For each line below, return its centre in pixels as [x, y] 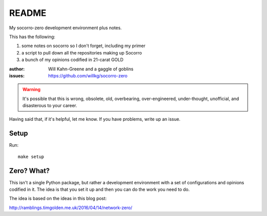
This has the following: [32, 37]
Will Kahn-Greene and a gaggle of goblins [91, 69]
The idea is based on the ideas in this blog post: [58, 199]
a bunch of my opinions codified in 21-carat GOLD [72, 60]
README [28, 13]
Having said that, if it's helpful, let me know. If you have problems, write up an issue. [95, 119]
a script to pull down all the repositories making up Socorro [82, 53]
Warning [31, 90]
